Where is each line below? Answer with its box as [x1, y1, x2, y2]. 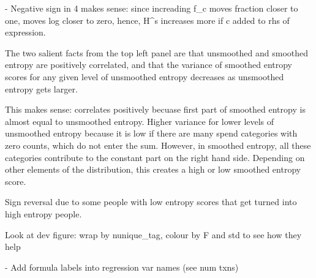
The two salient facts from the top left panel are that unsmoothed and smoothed [5, 46, 309, 59]
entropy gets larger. [5, 82, 78, 95]
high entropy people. [5, 207, 82, 220]
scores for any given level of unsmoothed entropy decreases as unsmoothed [5, 70, 284, 83]
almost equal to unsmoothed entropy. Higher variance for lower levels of [5, 115, 274, 127]
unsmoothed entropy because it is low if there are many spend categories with [5, 127, 298, 140]
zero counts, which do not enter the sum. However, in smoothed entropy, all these [5, 138, 311, 151]
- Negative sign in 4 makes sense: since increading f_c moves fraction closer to [5, 2, 298, 14]
